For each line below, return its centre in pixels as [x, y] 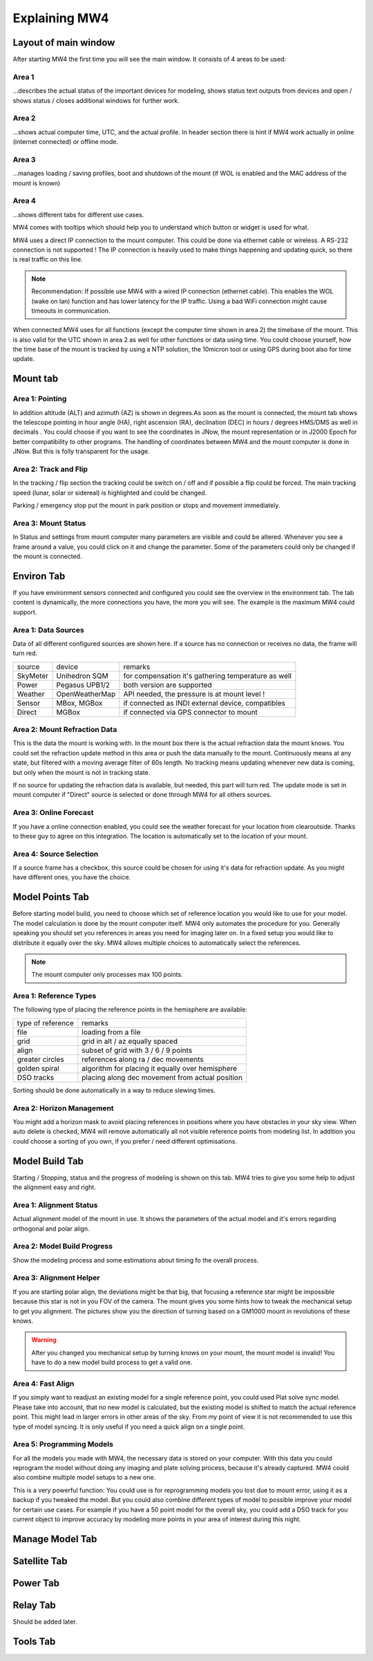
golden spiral [38, 1068]
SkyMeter [33, 676]
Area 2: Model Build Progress [63, 1247]
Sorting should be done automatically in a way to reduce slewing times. [114, 1090]
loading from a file [111, 1032]
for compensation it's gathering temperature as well [208, 676]
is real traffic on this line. [48, 259]
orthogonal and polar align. [51, 1229]
